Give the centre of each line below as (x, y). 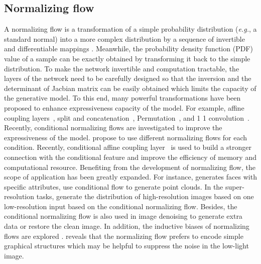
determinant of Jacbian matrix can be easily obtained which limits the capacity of (130, 88)
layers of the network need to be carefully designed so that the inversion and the (128, 78)
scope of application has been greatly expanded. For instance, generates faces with (130, 177)
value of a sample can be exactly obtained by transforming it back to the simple (127, 58)
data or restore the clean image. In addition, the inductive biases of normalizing (127, 226)
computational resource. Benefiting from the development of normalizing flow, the (130, 167)
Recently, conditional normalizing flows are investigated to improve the (113, 127)
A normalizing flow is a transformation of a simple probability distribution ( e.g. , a (130, 29)
